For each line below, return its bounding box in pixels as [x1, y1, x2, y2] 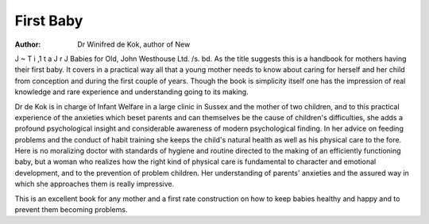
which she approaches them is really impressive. [14, 179, 175, 189]
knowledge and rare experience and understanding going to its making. [14, 87, 249, 97]
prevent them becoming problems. [14, 205, 128, 215]
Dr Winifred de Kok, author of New [77, 40, 191, 49]
